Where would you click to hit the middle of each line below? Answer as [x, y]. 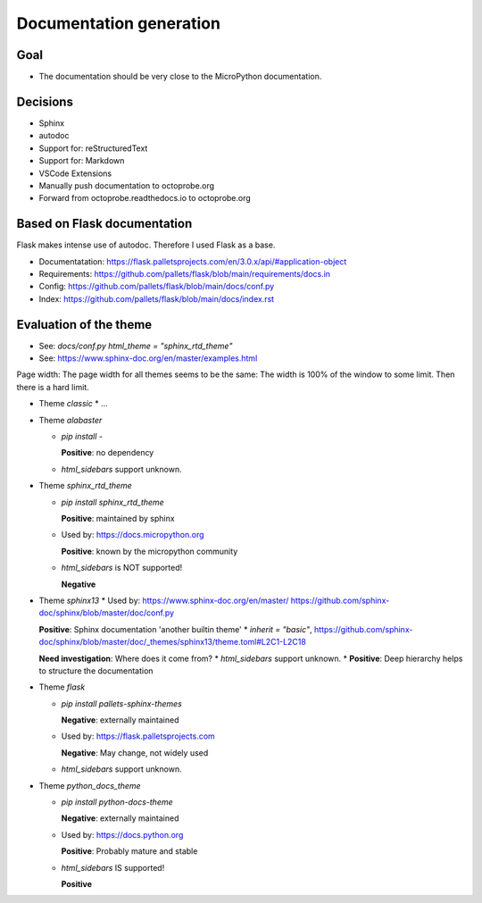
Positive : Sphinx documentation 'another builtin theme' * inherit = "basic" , [175, 629]
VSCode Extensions [75, 173]
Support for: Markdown [82, 161]
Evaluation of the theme [84, 325]
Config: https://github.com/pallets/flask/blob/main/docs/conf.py [157, 287]
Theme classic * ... [73, 404]
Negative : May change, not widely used [135, 752]
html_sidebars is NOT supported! [122, 568]
